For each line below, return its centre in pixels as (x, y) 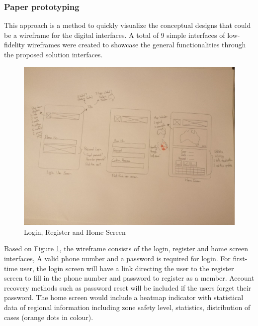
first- (240, 258)
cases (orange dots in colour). (49, 317)
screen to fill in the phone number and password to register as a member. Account (129, 278)
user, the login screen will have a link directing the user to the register (127, 268)
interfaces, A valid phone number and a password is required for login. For (117, 258)
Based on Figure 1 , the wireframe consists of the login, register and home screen (126, 248)
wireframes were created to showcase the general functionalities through (136, 45)
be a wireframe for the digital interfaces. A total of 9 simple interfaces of (115, 35)
